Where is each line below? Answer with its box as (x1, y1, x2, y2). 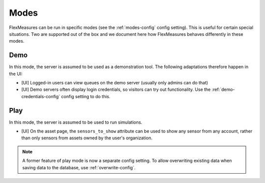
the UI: (9, 71, 23, 77)
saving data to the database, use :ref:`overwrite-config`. (22, 164, 136, 170)
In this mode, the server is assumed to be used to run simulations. (9, 119, 142, 125)
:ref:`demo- (212, 86, 235, 93)
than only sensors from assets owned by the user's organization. (21, 135, 153, 141)
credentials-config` (21, 93, 60, 99)
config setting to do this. (61, 93, 110, 99)
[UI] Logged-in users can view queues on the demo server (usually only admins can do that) (21, 80, 209, 86)
